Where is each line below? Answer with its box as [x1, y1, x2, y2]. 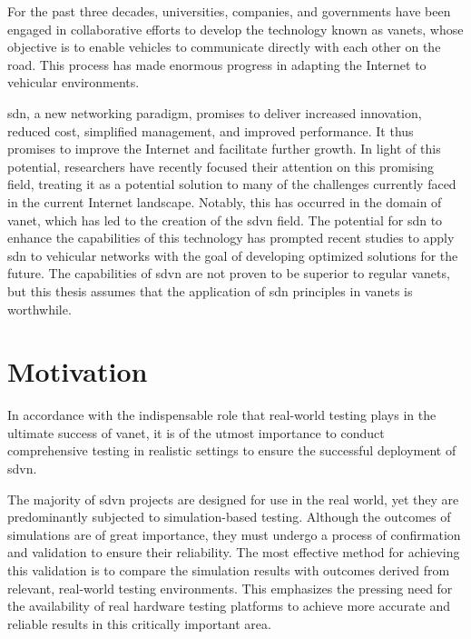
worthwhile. [7, 299, 72, 318]
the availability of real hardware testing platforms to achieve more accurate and [7, 596, 451, 615]
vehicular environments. [7, 73, 140, 92]
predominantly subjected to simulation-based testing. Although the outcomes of [7, 507, 451, 526]
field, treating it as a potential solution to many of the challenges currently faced [7, 175, 456, 194]
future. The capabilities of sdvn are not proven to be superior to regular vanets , [7, 264, 450, 283]
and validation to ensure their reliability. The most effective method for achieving [7, 543, 460, 562]
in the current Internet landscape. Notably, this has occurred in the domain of [7, 192, 442, 211]
